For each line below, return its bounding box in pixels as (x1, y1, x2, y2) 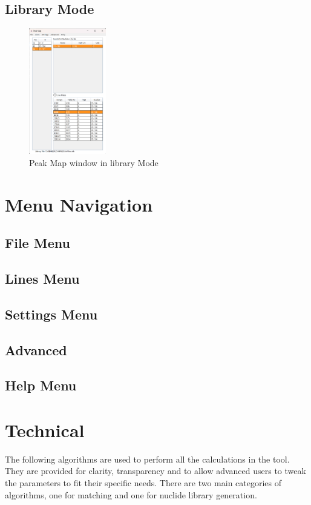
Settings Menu (5, 304, 98, 323)
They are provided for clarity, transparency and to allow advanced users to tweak (5, 464, 306, 477)
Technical (5, 417, 85, 442)
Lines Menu (5, 269, 80, 287)
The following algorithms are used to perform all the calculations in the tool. (5, 452, 290, 465)
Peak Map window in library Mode (29, 156, 159, 169)
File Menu (5, 233, 70, 252)
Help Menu (5, 376, 77, 395)
